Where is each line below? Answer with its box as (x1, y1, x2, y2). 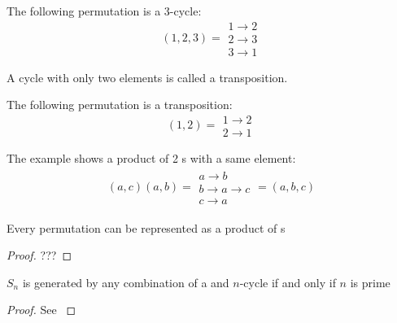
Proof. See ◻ (7, 301, 76, 318)
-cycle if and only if (239, 273, 336, 290)
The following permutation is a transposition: (7, 96, 233, 113)
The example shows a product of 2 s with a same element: (7, 149, 296, 166)
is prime (350, 273, 390, 290)
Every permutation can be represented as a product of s (7, 219, 286, 236)
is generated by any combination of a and (22, 273, 229, 290)
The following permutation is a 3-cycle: (7, 2, 202, 19)
